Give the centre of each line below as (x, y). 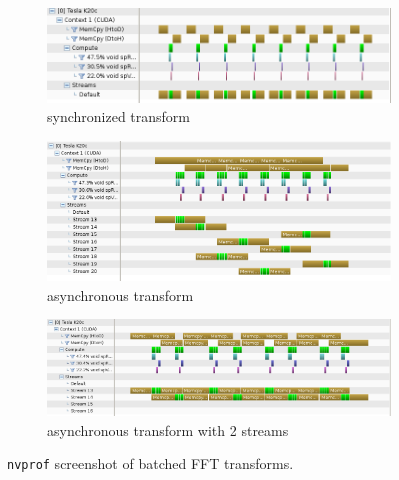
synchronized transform (119, 116)
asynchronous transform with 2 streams (168, 429)
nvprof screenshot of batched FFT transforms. (150, 463)
